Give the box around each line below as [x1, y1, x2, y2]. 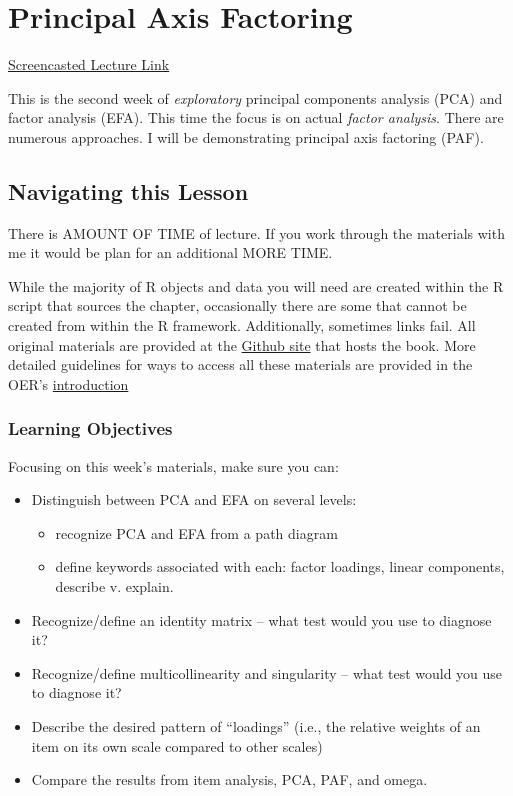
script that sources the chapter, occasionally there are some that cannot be [8, 295, 467, 316]
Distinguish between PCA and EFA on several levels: [31, 489, 357, 510]
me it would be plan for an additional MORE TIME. [8, 242, 333, 263]
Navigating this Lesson [8, 175, 249, 206]
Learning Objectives [8, 416, 173, 441]
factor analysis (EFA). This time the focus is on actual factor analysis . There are [8, 107, 504, 128]
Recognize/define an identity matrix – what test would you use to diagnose [31, 609, 492, 630]
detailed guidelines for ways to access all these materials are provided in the [8, 354, 473, 375]
